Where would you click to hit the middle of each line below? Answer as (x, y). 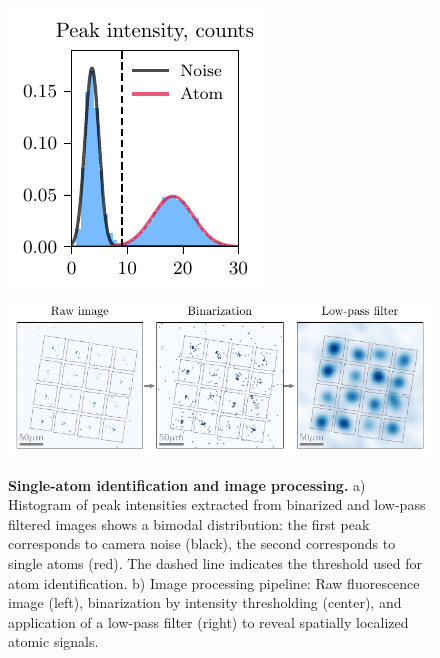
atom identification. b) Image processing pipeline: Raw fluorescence (214, 582)
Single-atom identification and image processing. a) (187, 484)
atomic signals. (53, 641)
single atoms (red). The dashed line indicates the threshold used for (215, 562)
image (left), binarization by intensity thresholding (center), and (205, 602)
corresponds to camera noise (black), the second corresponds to (202, 543)
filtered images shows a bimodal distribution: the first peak (189, 523)
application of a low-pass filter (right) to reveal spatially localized (208, 621)
